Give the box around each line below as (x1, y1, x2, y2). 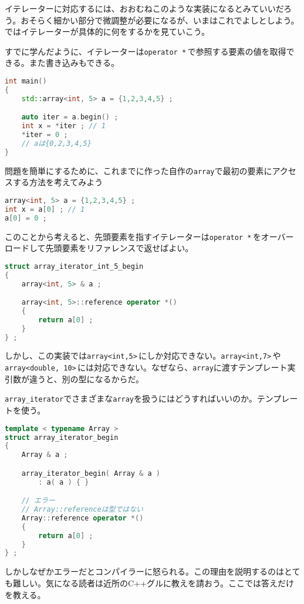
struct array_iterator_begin (5, 433, 119, 442)
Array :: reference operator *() (21, 513, 144, 522)
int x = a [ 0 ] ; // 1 (5, 205, 85, 213)
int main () (5, 77, 47, 86)
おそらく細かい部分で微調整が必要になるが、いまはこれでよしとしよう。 (21, 14, 299, 26)
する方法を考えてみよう (12, 176, 103, 188)
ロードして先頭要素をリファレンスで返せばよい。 (5, 242, 194, 254)
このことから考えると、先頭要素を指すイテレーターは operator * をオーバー (5, 230, 294, 242)
